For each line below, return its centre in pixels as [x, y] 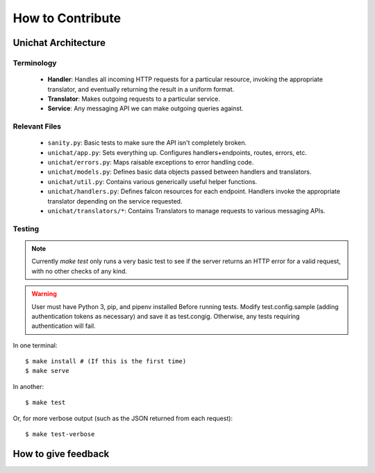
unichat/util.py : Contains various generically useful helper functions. [152, 181]
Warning [44, 294]
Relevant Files [37, 126]
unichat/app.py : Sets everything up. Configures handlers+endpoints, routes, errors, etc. [177, 152]
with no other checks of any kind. [80, 271]
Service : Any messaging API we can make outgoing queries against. [145, 108]
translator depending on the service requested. [115, 201]
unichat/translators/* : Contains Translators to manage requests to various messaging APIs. [186, 210]
